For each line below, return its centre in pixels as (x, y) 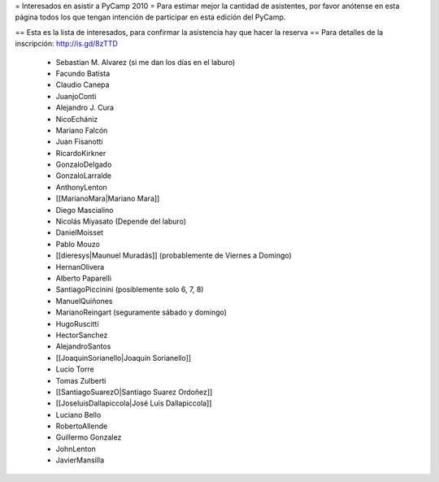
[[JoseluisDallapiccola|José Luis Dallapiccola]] (134, 403)
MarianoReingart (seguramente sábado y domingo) (141, 312)
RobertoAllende (82, 426)
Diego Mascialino (85, 210)
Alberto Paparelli (83, 278)
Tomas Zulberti (81, 380)
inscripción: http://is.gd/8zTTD (66, 44)
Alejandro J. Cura (85, 108)
